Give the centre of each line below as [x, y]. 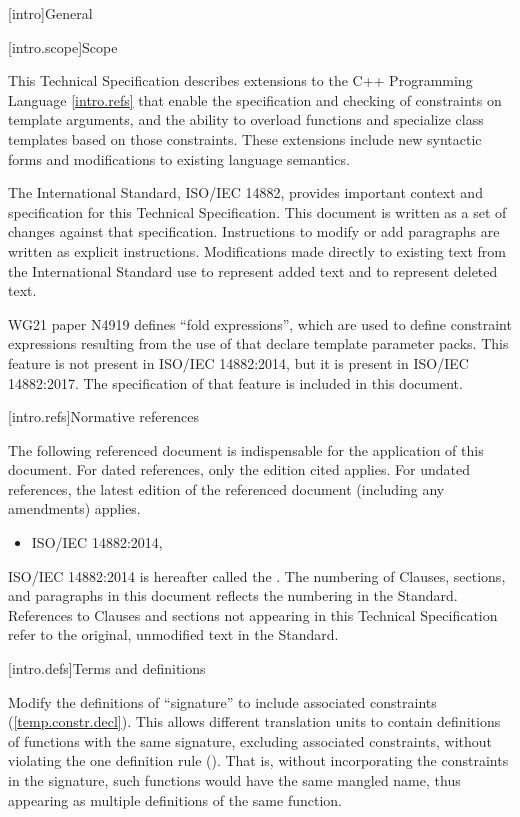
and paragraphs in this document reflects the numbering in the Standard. [233, 595]
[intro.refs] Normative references [103, 416]
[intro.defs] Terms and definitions [107, 668]
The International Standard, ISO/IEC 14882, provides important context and [245, 192]
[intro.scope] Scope [63, 46]
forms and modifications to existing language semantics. [179, 158]
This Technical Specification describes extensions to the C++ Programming [240, 80]
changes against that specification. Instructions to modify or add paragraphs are [254, 231]
